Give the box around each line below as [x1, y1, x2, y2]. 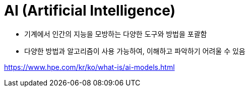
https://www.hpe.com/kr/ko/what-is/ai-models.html [4, 62, 175, 71]
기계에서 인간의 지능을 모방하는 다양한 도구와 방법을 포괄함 [24, 29, 207, 38]
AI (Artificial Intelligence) [4, 2, 176, 19]
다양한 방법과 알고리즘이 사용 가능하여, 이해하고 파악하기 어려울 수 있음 [24, 46, 245, 55]
